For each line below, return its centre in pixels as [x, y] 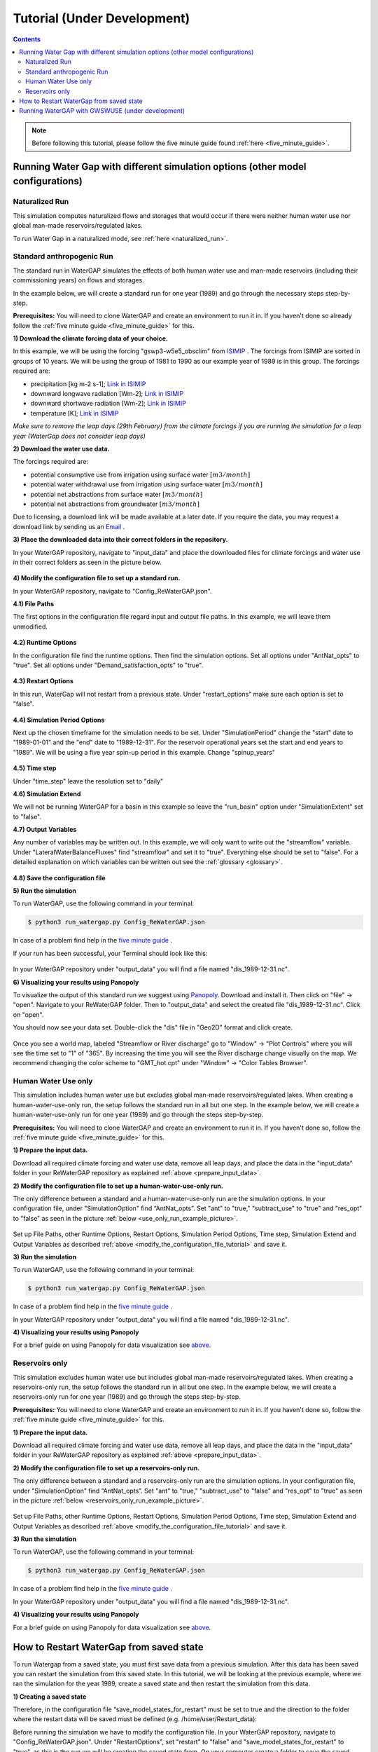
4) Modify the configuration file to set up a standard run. [97, 578]
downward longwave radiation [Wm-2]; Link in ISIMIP [107, 394]
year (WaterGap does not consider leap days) [79, 436]
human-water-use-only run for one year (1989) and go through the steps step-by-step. [138, 1115]
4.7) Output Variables [45, 830]
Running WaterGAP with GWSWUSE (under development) [102, 111]
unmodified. [30, 627]
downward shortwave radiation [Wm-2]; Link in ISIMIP [108, 404]
